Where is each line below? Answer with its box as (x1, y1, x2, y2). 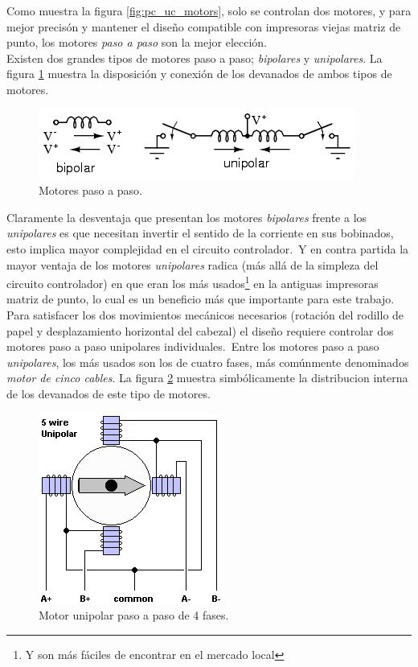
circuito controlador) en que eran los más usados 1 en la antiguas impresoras (6, 273, 379, 291)
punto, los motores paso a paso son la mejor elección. (6, 34, 267, 51)
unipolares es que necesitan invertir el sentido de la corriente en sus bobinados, (6, 224, 394, 241)
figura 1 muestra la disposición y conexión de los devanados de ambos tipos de (6, 65, 392, 82)
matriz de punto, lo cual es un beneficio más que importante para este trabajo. (6, 290, 395, 307)
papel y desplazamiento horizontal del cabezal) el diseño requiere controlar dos (6, 322, 394, 339)
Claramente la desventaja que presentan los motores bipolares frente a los (6, 208, 367, 225)
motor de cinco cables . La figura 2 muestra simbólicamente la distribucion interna (6, 369, 408, 386)
